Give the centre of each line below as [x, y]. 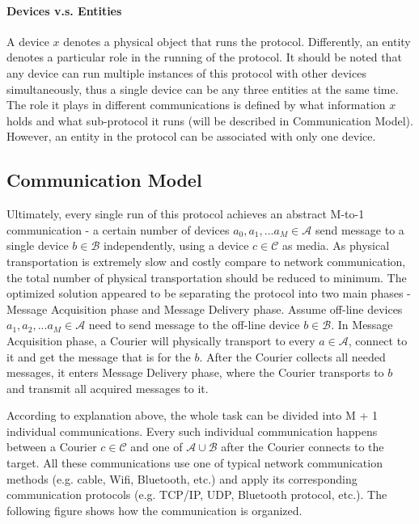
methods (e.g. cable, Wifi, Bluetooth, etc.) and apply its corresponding [182, 478]
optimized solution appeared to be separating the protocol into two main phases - [209, 293]
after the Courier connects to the [303, 447]
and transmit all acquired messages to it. [108, 388]
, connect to [378, 340]
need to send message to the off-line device [194, 325]
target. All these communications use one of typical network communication [195, 463]
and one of [157, 447]
